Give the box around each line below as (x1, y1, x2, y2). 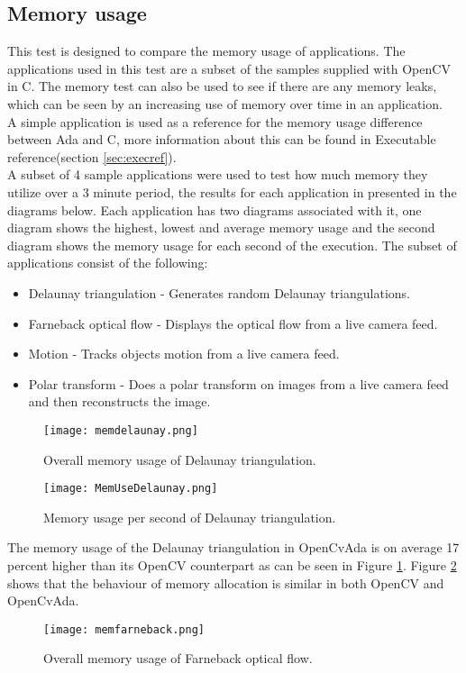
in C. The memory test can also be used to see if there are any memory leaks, (7, 77, 437, 95)
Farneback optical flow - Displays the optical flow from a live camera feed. (28, 314, 438, 332)
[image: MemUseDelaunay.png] (43, 482, 218, 496)
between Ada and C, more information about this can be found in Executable (7, 130, 436, 149)
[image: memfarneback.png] (43, 623, 205, 636)
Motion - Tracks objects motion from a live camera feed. (28, 344, 340, 363)
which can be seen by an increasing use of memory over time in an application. (7, 94, 443, 113)
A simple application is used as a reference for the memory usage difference (7, 112, 423, 131)
